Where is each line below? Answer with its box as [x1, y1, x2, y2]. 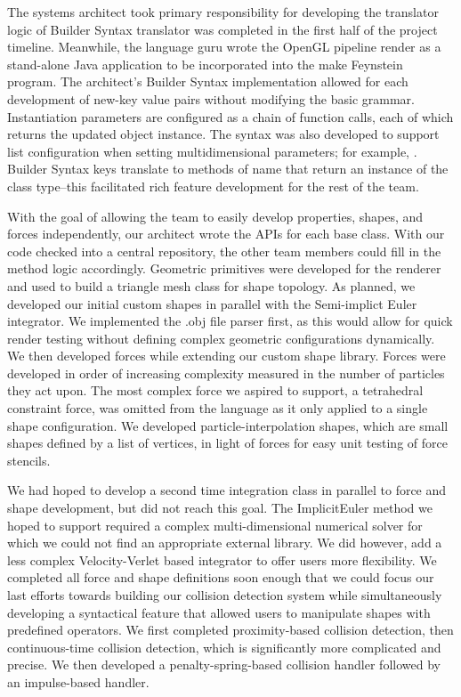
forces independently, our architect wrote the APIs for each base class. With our [7, 224, 445, 243]
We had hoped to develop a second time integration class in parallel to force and [7, 481, 447, 499]
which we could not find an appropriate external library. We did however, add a [7, 533, 442, 552]
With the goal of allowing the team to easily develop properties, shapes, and [7, 207, 424, 225]
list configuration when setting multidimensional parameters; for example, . [7, 142, 417, 160]
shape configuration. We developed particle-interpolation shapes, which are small [7, 416, 449, 434]
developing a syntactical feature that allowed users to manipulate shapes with [7, 603, 431, 621]
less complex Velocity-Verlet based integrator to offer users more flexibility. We [7, 550, 437, 569]
